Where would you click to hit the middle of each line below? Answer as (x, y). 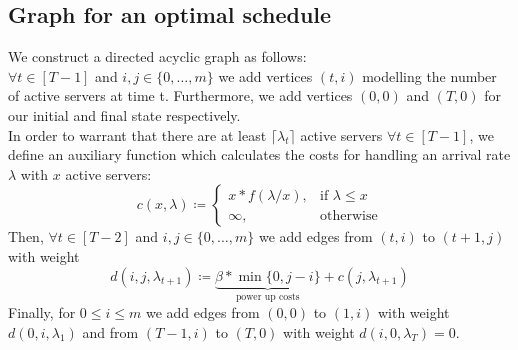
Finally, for (42, 311)
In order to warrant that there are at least (137, 134)
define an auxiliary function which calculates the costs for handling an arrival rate (259, 154)
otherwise (348, 215)
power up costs (267, 297)
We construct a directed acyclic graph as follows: (157, 56)
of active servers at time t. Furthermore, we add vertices (180, 95)
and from (110, 331)
